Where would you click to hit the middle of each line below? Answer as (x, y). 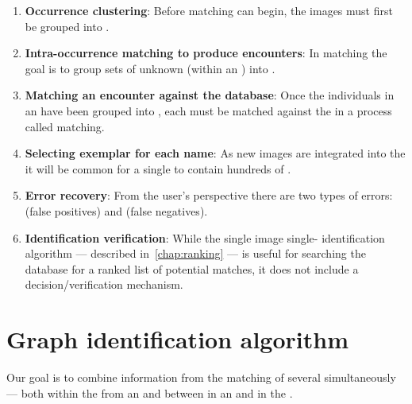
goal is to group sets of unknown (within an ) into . (150, 68)
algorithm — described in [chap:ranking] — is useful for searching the (195, 253)
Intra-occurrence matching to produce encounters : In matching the (206, 53)
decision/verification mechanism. (104, 284)
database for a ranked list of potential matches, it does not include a (192, 268)
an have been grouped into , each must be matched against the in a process (208, 110)
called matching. (65, 126)
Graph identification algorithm (178, 339)
